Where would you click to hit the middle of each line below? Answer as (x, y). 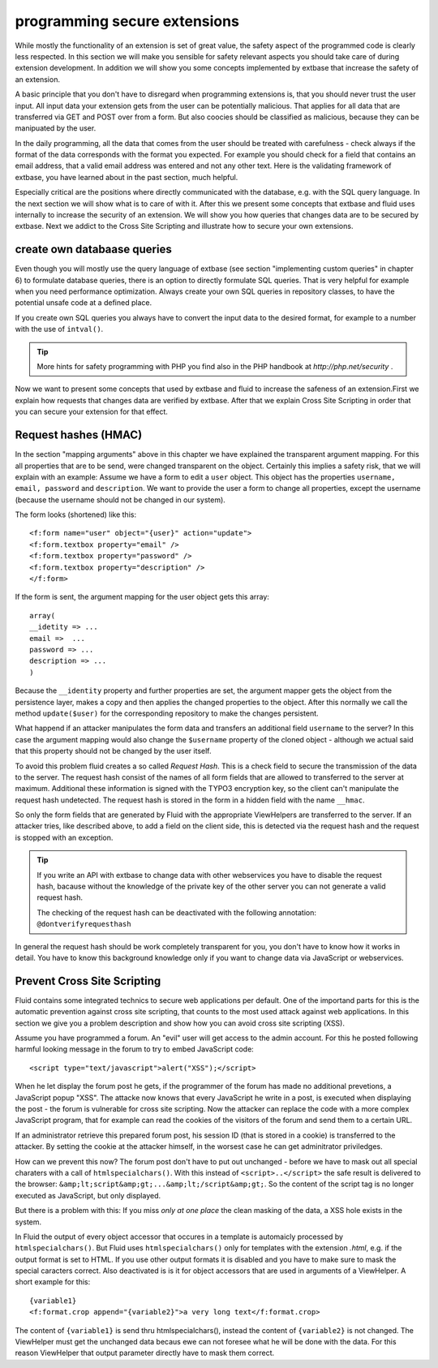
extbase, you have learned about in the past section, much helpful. (127, 177)
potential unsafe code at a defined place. (84, 303)
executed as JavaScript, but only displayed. (88, 1195)
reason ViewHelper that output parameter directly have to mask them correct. (145, 1353)
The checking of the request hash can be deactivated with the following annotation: (176, 912)
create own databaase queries (93, 250)
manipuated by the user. (56, 128)
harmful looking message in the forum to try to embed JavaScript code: (135, 1049)
